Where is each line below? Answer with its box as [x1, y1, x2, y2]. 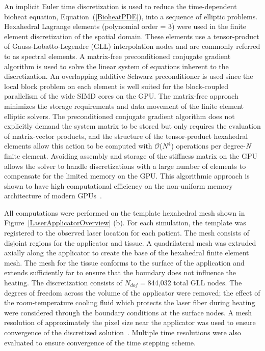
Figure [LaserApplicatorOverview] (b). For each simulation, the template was [4, 217, 246, 228]
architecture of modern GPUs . [4, 190, 102, 201]
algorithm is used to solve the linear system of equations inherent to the [4, 61, 229, 71]
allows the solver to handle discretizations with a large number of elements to [4, 160, 246, 171]
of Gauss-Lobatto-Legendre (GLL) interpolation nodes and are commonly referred [4, 41, 260, 51]
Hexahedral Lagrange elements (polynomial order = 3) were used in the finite [4, 21, 246, 32]
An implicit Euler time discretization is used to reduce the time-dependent [4, 1, 237, 11]
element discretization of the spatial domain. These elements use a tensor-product [4, 31, 259, 41]
